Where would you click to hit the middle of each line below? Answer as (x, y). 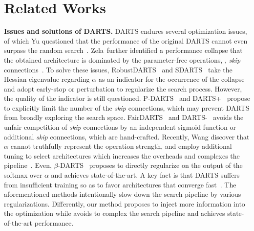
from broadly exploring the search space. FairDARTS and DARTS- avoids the (124, 117)
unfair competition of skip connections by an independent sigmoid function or (120, 127)
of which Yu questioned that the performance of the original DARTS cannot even (126, 40)
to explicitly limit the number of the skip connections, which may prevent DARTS (127, 107)
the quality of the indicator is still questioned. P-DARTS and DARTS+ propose (127, 98)
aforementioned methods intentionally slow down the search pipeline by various (123, 194)
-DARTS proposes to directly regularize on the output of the (150, 165)
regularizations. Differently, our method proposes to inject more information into (125, 203)
